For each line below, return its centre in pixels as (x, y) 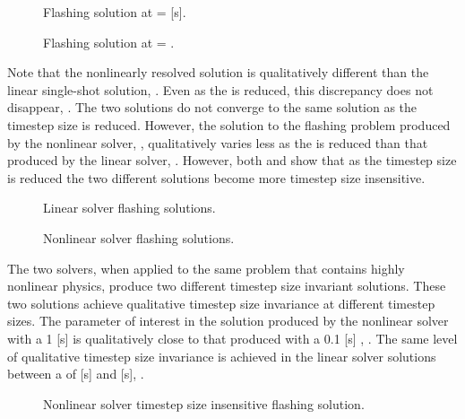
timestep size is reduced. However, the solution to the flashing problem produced (229, 124)
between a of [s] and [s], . (76, 374)
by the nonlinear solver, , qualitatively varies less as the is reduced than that (218, 142)
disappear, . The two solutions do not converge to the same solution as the (212, 107)
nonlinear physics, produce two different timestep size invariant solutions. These (227, 286)
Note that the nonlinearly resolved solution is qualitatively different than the (218, 72)
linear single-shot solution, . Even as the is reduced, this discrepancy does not (220, 89)
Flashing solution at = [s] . (115, 12)
